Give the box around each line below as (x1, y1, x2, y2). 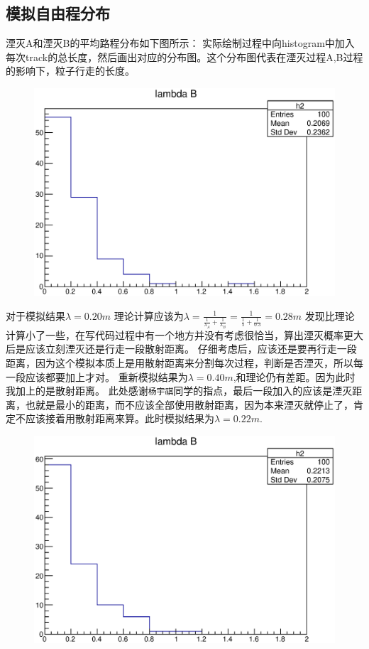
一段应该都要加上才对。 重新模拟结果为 (6, 369, 188, 384)
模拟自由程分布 (6, 2, 110, 24)
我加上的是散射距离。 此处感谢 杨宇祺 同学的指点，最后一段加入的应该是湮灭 (6, 383, 353, 398)
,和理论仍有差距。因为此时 (233, 369, 356, 384)
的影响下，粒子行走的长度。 (6, 63, 135, 78)
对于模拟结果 (6, 308, 65, 323)
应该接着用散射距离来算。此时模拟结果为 (25, 411, 214, 426)
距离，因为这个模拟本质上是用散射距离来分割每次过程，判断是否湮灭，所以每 (6, 355, 363, 370)
